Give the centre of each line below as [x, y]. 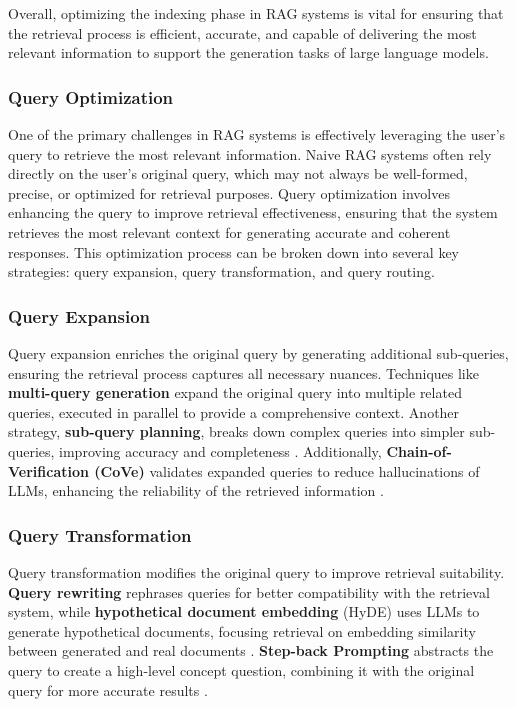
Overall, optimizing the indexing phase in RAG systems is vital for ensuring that [256, 13]
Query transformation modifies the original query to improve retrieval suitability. [256, 571]
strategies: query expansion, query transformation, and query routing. [221, 271]
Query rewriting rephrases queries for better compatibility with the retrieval [249, 591]
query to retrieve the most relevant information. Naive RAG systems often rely [250, 153]
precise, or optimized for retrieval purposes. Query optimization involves [229, 192]
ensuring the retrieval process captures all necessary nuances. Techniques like [243, 372]
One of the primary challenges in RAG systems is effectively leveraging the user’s [257, 134]
